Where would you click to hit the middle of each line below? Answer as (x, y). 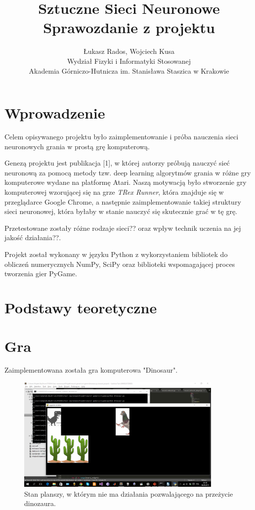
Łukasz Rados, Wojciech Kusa (129, 51)
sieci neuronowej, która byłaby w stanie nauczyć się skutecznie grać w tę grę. (121, 211)
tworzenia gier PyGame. (41, 274)
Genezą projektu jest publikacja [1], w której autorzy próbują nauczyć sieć (117, 163)
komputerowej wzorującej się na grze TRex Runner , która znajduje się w (114, 192)
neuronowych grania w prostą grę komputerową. (77, 146)
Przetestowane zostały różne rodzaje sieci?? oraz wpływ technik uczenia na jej (123, 228)
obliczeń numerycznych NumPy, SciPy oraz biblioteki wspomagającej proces (120, 264)
